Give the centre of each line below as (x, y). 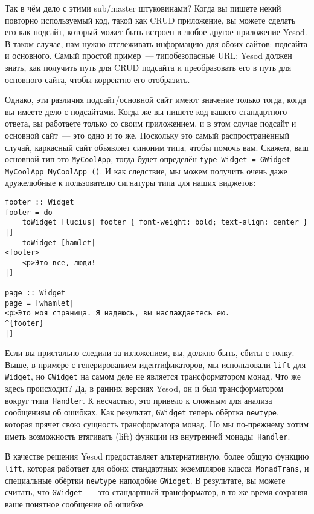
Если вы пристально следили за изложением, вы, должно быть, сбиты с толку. (150, 353)
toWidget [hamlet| (59, 242)
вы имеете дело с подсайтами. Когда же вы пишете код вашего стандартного (146, 111)
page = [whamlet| (40, 303)
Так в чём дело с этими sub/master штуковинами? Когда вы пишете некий (143, 8)
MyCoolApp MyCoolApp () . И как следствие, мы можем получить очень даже (146, 170)
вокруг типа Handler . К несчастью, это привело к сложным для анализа (139, 400)
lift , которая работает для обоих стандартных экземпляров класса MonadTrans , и (157, 468)
